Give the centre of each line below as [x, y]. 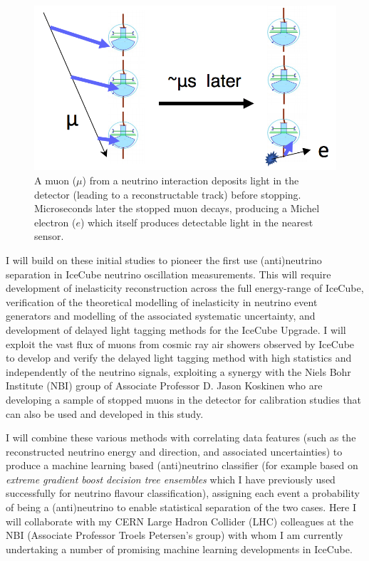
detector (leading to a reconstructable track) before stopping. [168, 194]
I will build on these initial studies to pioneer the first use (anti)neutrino [164, 259]
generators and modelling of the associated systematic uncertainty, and [161, 316]
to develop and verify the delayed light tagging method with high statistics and [179, 358]
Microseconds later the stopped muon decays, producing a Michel [177, 208]
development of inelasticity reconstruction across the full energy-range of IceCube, [185, 288]
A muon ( [56, 180]
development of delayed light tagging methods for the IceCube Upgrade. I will [176, 329]
